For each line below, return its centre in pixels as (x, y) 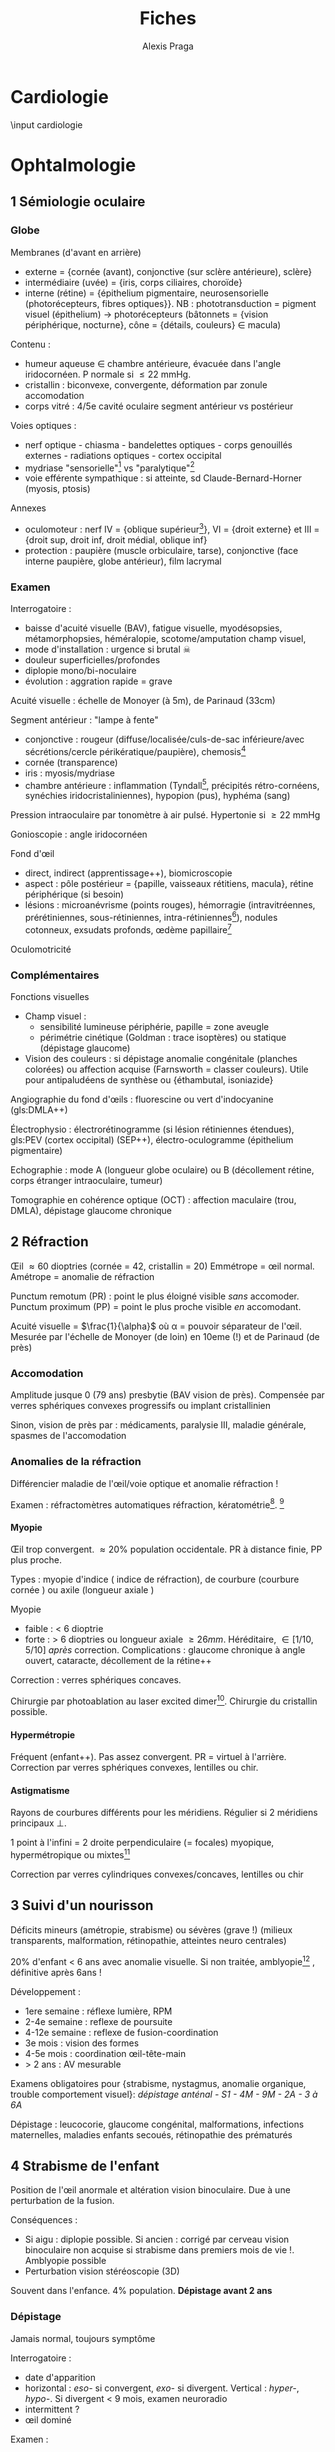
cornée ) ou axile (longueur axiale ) (82, 1590)
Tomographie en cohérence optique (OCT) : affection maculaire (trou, (153, 1200)
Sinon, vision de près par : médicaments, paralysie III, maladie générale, (158, 1425)
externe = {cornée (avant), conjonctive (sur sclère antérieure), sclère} (168, 271)
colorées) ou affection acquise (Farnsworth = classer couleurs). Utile (166, 1069)
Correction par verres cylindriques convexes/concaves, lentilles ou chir (157, 1874)
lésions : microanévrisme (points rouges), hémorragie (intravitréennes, (170, 905)
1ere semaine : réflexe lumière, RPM (98, 2011)
